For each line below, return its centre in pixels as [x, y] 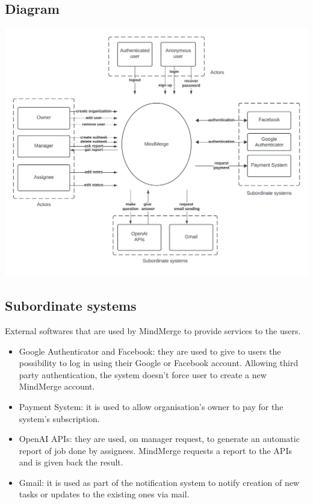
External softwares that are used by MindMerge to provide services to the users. [153, 330]
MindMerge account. [57, 386]
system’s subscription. [59, 418]
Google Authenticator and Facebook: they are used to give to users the [150, 351]
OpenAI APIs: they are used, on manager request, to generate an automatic [159, 439]
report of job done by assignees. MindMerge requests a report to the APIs [155, 450]
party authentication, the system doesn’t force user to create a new [143, 374]
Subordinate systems [71, 306]
